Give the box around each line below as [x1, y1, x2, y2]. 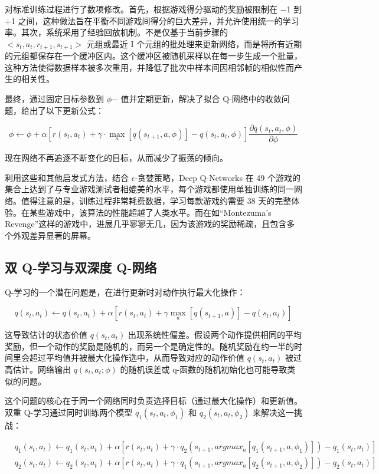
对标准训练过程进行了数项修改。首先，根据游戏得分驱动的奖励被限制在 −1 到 [5, 3, 302, 15]
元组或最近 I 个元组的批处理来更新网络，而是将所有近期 [86, 37, 302, 50]
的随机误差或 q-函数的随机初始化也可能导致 [120, 363, 287, 375]
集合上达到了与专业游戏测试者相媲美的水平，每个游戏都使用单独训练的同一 [5, 183, 294, 195]
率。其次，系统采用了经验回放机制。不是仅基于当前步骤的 [5, 26, 228, 38]
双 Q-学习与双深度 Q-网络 [5, 258, 157, 276]
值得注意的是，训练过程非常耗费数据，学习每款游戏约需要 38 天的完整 [21, 195, 292, 207]
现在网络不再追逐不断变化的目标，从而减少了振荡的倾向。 [5, 152, 228, 164]
